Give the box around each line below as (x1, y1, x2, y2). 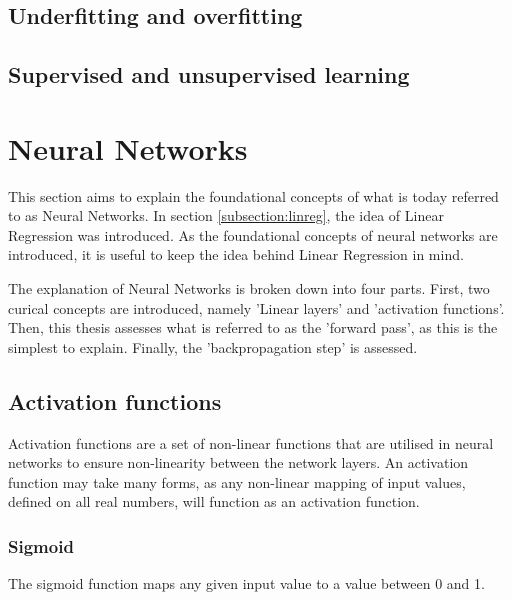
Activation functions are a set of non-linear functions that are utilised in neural (8, 432, 494, 453)
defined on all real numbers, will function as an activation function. (8, 491, 420, 512)
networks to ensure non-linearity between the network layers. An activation (8, 452, 469, 473)
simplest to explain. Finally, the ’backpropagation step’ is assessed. (8, 336, 418, 357)
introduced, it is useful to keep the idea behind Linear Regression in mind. (8, 244, 464, 265)
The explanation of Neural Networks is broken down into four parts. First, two (8, 278, 490, 299)
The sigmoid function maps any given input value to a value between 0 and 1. (8, 573, 485, 594)
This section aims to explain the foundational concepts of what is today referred (8, 185, 499, 206)
